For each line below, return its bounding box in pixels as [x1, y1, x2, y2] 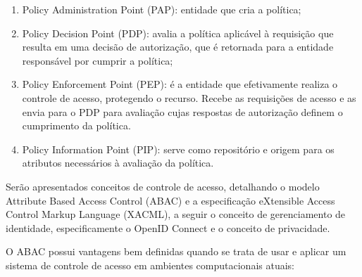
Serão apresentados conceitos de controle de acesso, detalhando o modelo [6, 179, 320, 193]
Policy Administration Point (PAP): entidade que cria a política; [22, 2, 301, 16]
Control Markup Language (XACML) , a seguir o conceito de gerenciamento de [6, 207, 346, 221]
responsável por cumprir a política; [22, 53, 173, 67]
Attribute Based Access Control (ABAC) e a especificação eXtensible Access [6, 193, 335, 207]
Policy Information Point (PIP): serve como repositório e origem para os [22, 141, 335, 156]
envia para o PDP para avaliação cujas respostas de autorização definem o [22, 104, 343, 119]
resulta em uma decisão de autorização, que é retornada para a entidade [22, 39, 334, 54]
